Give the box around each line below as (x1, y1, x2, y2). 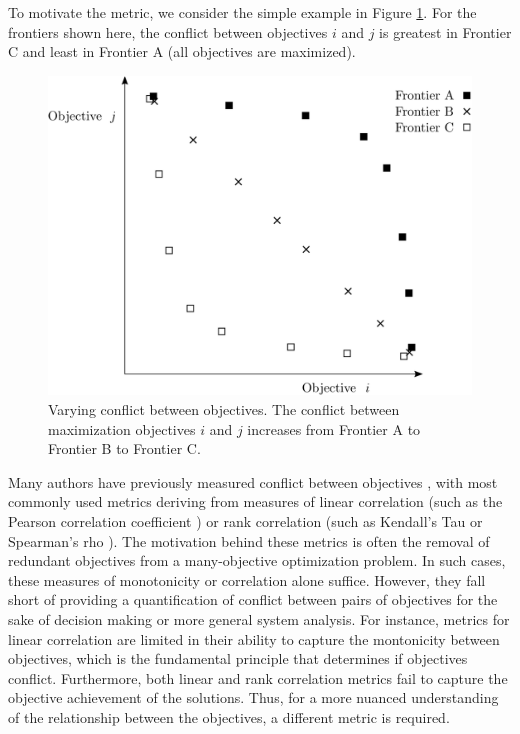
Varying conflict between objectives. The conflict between (48, 399, 400, 420)
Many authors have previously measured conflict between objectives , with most (8, 471, 498, 492)
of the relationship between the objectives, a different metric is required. (8, 706, 450, 727)
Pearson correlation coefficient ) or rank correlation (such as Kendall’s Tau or (8, 511, 483, 531)
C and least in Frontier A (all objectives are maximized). (8, 41, 356, 62)
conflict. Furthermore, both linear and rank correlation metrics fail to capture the (8, 667, 508, 688)
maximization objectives (48, 418, 196, 439)
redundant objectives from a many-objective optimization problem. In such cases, (8, 550, 506, 571)
